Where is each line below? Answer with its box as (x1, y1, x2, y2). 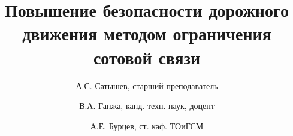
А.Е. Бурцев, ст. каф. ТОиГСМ (90, 119, 204, 132)
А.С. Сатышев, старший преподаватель (75, 79, 218, 92)
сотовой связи (93, 44, 201, 69)
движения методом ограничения (22, 21, 271, 46)
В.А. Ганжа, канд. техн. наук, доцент (79, 99, 215, 112)
